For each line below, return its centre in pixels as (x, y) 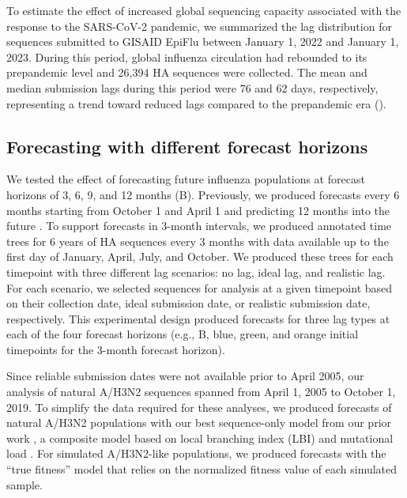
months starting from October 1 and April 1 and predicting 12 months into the (198, 210)
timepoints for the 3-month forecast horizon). (116, 349)
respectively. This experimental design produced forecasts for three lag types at (198, 318)
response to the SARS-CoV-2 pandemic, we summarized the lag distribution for (199, 26)
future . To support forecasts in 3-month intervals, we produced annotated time (199, 226)
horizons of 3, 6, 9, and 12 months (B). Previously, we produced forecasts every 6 (203, 194)
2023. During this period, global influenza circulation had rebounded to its (187, 57)
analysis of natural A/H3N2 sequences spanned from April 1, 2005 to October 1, (201, 392)
